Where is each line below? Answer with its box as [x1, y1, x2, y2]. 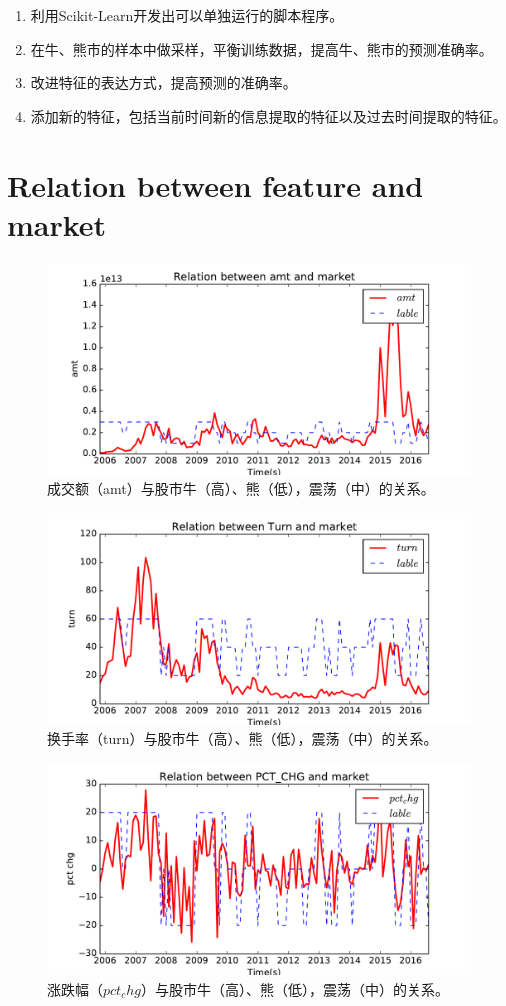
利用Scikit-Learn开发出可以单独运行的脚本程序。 [30, 5, 344, 25]
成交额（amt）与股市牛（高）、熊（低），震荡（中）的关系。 [47, 478, 435, 499]
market [7, 203, 107, 244]
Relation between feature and [7, 164, 424, 205]
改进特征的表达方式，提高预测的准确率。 [30, 72, 297, 93]
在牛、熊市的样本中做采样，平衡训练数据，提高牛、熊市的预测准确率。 [30, 38, 493, 59]
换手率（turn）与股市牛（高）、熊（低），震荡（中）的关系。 [47, 728, 438, 749]
